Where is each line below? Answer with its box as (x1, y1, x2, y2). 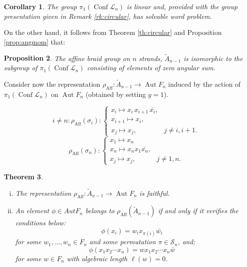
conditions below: (15, 218, 66, 228)
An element (15, 205, 49, 216)
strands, (139, 53, 163, 63)
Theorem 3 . (4, 171, 43, 181)
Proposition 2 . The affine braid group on (4, 53, 130, 63)
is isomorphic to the (183, 53, 243, 63)
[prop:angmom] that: (4, 36, 66, 47)
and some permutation (89, 236, 156, 247)
